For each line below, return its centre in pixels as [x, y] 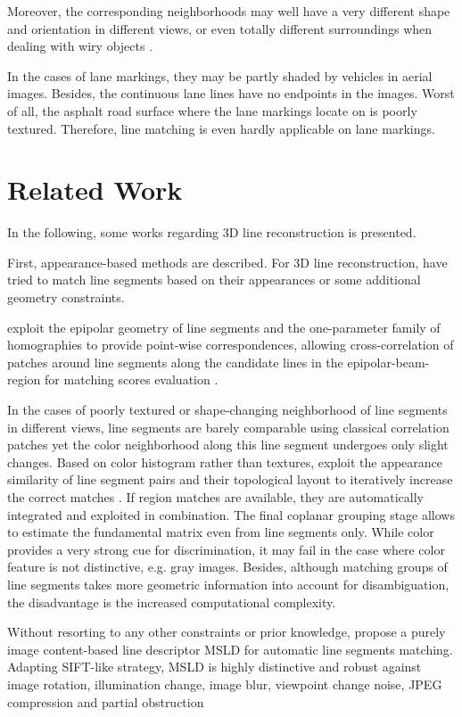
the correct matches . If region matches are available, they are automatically [215, 497]
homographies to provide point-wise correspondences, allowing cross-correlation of [231, 345]
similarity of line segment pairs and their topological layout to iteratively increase [230, 479]
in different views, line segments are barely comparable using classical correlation [228, 427]
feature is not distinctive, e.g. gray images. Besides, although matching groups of [227, 567]
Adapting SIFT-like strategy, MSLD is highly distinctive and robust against [214, 667]
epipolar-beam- [388, 362]
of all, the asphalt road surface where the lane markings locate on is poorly [212, 110]
